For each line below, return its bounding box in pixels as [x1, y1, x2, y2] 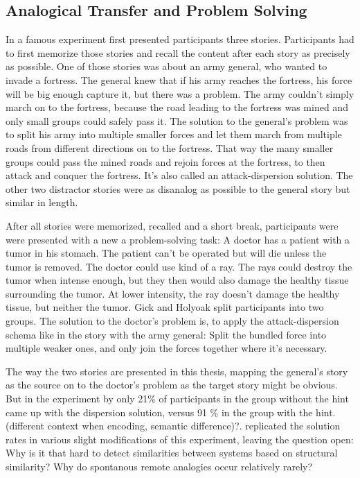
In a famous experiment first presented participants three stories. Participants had [6, 32, 354, 46]
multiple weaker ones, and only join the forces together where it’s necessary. [6, 341, 327, 355]
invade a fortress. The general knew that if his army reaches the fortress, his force [6, 72, 352, 87]
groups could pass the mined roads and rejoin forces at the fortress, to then [6, 154, 325, 169]
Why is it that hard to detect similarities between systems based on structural [6, 445, 338, 460]
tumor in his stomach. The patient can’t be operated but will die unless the [6, 246, 327, 260]
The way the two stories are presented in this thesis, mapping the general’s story [6, 364, 348, 378]
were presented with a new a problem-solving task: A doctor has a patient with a [6, 232, 350, 246]
